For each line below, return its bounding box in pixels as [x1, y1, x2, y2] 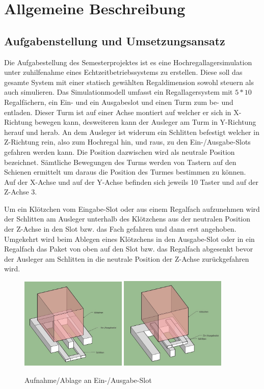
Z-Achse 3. [4, 186, 37, 197]
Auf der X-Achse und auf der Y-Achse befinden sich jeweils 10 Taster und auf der [4, 176, 259, 187]
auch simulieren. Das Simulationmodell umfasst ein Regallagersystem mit [4, 87, 233, 97]
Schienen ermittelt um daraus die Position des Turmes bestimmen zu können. [4, 166, 246, 177]
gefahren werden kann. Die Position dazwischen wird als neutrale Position [4, 146, 235, 157]
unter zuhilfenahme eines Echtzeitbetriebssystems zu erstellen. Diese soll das [4, 67, 243, 77]
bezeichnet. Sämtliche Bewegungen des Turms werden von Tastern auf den [4, 156, 236, 167]
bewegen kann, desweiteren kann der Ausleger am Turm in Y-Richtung [35, 117, 256, 127]
